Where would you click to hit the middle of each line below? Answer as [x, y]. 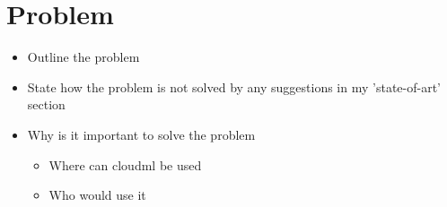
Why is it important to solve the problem [141, 134]
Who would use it [97, 195]
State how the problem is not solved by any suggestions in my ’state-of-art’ [234, 86]
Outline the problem [83, 57]
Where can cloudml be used [125, 164]
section [46, 104]
